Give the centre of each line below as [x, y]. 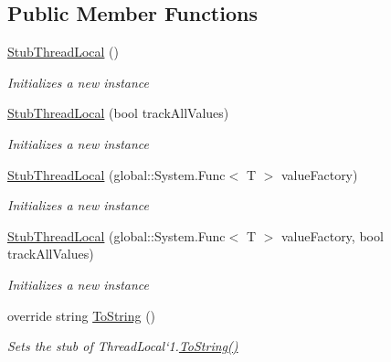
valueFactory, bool [332, 235]
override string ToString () [82, 315]
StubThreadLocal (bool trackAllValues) [118, 113]
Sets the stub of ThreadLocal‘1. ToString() [123, 346]
